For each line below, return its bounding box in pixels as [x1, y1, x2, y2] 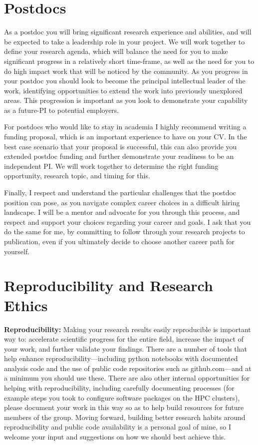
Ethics [4, 295, 48, 315]
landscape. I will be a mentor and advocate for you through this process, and [4, 207, 240, 217]
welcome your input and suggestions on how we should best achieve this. [4, 432, 226, 442]
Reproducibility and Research [4, 275, 213, 296]
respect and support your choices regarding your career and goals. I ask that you [4, 216, 251, 227]
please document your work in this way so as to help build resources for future [4, 402, 244, 413]
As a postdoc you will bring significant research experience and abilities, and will [4, 26, 252, 37]
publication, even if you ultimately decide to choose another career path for [4, 236, 235, 246]
